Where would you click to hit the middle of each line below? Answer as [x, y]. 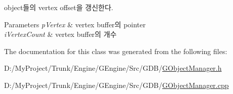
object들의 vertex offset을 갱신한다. [59, 7]
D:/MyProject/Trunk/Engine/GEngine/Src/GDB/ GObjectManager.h [113, 68]
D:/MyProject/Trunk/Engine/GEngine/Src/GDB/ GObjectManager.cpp [116, 85]
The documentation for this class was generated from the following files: [116, 51]
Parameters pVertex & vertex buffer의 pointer [75, 24]
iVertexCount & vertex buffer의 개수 [61, 34]
